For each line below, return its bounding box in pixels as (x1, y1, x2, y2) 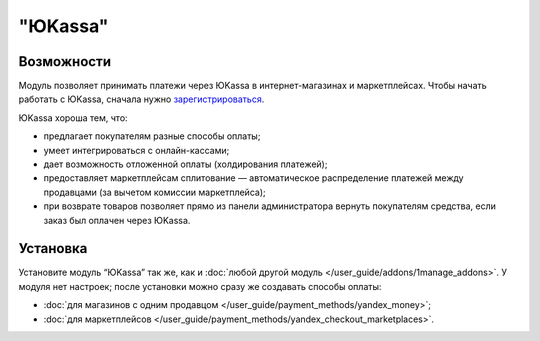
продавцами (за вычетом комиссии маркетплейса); (43, 186, 266, 198)
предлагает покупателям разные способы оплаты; (43, 130, 261, 142)
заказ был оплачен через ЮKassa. (43, 214, 191, 226)
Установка (18, 240, 88, 257)
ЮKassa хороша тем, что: (18, 111, 129, 124)
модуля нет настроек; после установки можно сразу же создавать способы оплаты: (18, 280, 382, 292)
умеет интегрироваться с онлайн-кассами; (43, 144, 230, 156)
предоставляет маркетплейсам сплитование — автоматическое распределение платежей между (43, 172, 464, 184)
